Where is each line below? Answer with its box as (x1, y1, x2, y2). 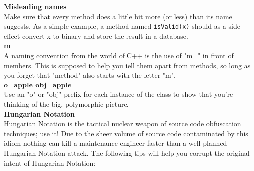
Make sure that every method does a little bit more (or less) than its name (4, 11, 232, 21)
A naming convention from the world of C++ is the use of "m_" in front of (4, 50, 234, 61)
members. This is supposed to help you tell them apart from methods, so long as (4, 60, 251, 70)
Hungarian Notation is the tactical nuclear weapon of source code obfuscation (4, 118, 241, 129)
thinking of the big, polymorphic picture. (4, 99, 129, 109)
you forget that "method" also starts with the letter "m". (4, 70, 176, 80)
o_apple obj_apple (4, 79, 72, 89)
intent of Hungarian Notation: (4, 157, 96, 168)
